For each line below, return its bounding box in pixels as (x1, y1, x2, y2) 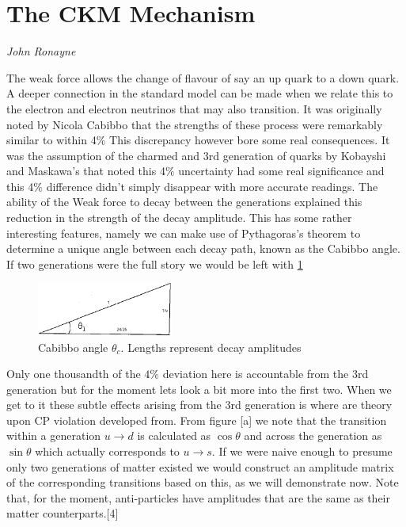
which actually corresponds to (35, 443, 180, 460)
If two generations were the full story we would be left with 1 (6, 255, 303, 272)
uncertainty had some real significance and (178, 162, 385, 179)
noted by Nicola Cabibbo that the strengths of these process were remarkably (6, 116, 383, 132)
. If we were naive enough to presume (211, 443, 393, 460)
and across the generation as (244, 427, 382, 444)
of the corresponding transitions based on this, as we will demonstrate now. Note (6, 474, 399, 491)
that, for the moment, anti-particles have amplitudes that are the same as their (6, 489, 390, 506)
